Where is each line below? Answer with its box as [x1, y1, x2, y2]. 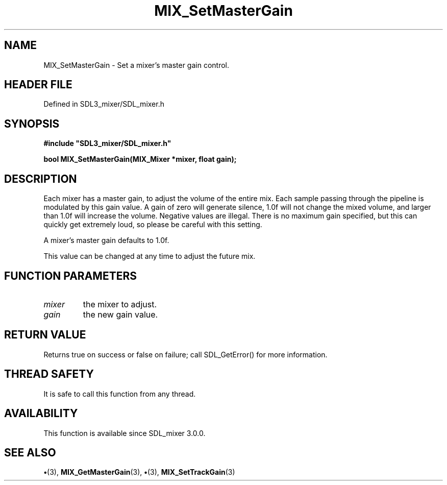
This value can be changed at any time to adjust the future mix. [43, 252, 256, 261]
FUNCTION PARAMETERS [4, 269, 137, 282]
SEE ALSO [4, 446, 56, 459]
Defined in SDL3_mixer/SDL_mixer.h [43, 100, 164, 109]
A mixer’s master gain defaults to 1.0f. [43, 236, 169, 245]
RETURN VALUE [4, 328, 86, 342]
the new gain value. [83, 309, 158, 320]
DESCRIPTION [4, 172, 77, 185]
